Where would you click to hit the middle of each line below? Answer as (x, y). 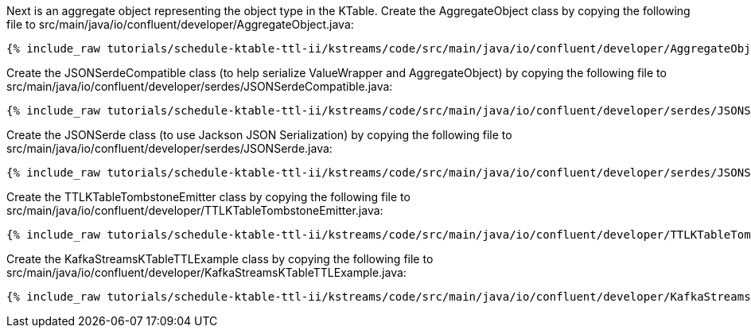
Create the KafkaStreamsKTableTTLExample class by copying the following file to (220, 259)
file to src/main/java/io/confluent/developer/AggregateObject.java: (180, 24)
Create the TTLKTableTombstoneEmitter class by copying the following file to (208, 197)
